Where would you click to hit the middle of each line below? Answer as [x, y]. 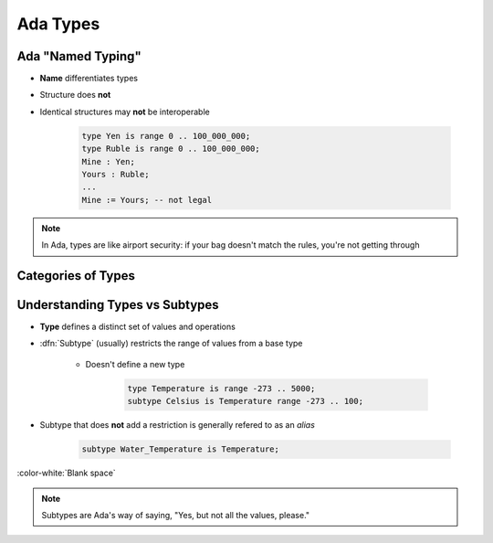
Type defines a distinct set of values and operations [138, 327]
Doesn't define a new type [135, 364]
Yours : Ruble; [115, 174]
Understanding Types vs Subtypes [118, 305]
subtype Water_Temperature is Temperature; [181, 449]
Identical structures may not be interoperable [125, 112]
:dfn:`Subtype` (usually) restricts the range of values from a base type [171, 344]
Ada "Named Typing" [79, 56]
